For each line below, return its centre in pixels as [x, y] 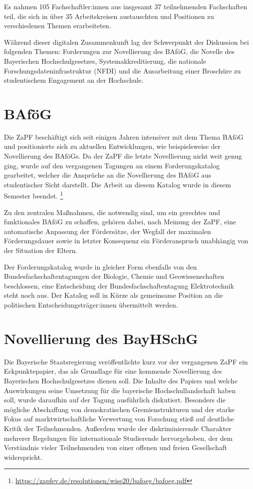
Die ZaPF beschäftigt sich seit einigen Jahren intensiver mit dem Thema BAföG [124, 136]
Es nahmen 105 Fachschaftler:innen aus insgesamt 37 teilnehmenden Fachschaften [126, 6]
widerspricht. [23, 457]
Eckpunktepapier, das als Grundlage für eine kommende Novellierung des [113, 371]
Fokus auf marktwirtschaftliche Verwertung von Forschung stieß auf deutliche [119, 419]
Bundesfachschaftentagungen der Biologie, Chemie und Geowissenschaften [114, 276]
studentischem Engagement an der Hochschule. [74, 80]
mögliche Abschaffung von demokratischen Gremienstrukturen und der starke [119, 409]
